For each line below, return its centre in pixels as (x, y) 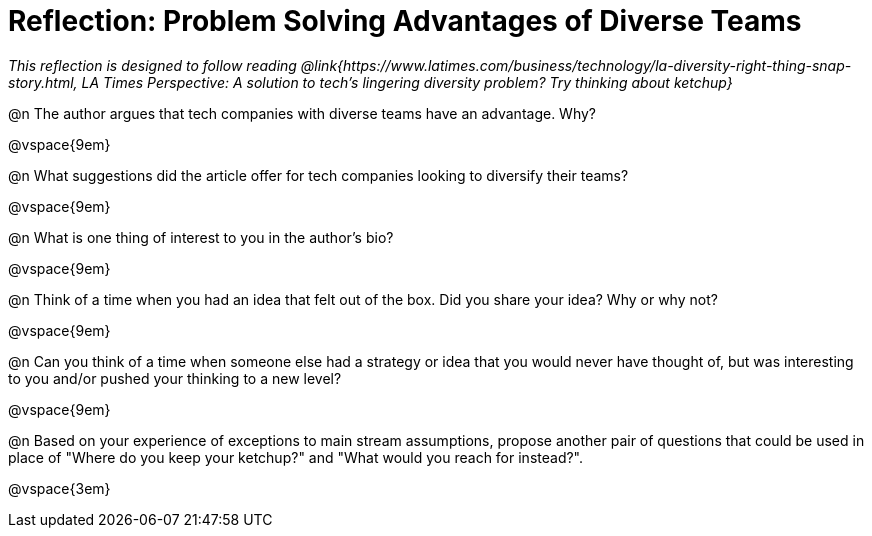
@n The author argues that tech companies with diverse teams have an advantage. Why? (302, 113)
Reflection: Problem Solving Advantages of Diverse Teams (405, 21)
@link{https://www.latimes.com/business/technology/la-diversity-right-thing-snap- (576, 65)
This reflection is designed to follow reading (152, 65)
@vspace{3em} (59, 488)
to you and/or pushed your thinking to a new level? (175, 378)
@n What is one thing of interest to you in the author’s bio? (201, 237)
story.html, (43, 82)
